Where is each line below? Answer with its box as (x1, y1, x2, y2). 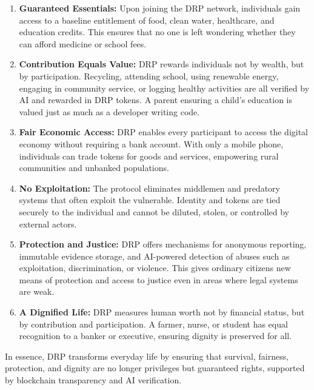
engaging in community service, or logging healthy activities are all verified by (19, 81, 310, 94)
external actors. (19, 217, 77, 230)
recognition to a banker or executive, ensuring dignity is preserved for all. (19, 329, 292, 342)
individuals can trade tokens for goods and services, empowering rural (19, 149, 279, 162)
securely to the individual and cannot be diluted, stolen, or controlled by (19, 205, 290, 218)
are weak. (19, 285, 55, 298)
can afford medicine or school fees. (19, 37, 147, 50)
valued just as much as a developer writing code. (19, 105, 200, 118)
